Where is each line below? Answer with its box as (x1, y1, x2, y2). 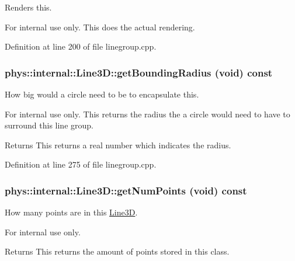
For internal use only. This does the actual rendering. (5, 20, 195, 33)
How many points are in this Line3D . (5, 206, 138, 218)
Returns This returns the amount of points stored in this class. (5, 245, 230, 257)
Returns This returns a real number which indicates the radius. (5, 138, 231, 151)
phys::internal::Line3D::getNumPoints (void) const (5, 183, 247, 197)
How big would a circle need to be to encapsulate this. (5, 88, 199, 100)
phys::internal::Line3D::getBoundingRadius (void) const (5, 65, 273, 79)
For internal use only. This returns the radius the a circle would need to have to (5, 107, 290, 120)
